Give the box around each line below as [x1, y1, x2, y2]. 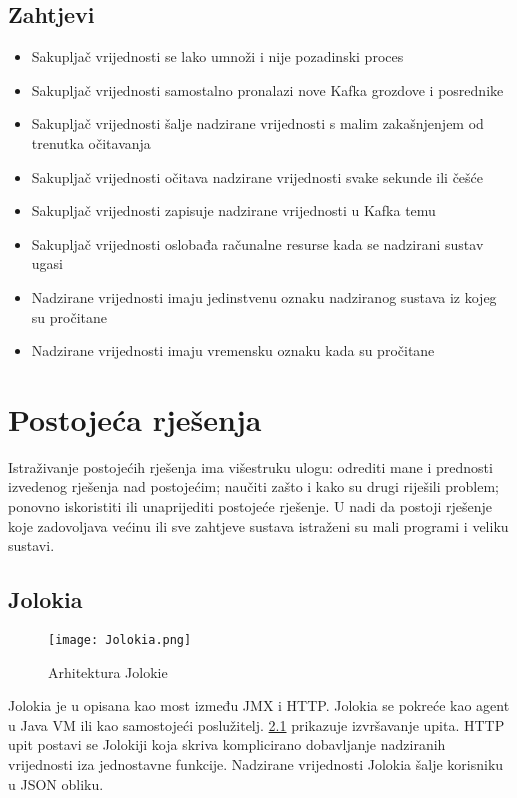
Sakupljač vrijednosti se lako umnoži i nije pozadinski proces [31, 46, 404, 67]
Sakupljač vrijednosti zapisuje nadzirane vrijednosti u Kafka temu [31, 200, 436, 221]
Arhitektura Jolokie [48, 661, 168, 682]
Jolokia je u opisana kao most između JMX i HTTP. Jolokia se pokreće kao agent [8, 695, 510, 716]
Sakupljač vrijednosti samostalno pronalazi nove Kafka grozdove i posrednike [31, 79, 504, 100]
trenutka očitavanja [31, 132, 151, 153]
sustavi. [8, 535, 55, 556]
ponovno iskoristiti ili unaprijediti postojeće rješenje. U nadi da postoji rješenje [8, 496, 493, 517]
